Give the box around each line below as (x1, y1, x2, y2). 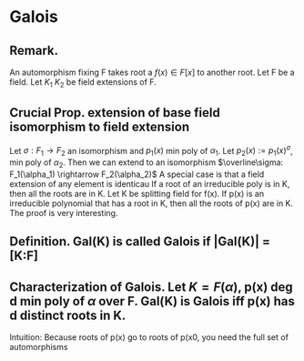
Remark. (9, 43, 59, 58)
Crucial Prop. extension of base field (9, 105, 220, 120)
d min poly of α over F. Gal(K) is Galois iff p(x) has (9, 294, 296, 309)
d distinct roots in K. (9, 307, 127, 323)
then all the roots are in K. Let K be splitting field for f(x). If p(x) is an (9, 188, 265, 199)
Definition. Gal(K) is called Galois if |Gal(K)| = (9, 234, 271, 250)
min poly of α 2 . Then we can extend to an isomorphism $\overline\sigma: (9, 157, 284, 170)
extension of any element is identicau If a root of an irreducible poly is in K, (9, 178, 290, 189)
